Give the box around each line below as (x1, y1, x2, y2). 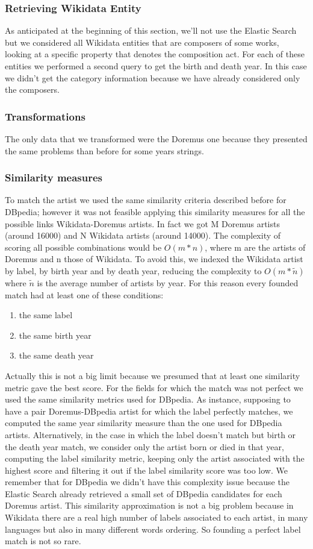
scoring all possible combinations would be (5, 240, 162, 253)
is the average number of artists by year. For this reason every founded (37, 276, 299, 289)
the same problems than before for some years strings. (5, 144, 204, 157)
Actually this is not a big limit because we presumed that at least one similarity (5, 369, 300, 381)
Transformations (5, 108, 85, 124)
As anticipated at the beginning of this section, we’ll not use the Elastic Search (5, 24, 297, 37)
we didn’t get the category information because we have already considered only (5, 71, 300, 84)
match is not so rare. (5, 535, 81, 547)
